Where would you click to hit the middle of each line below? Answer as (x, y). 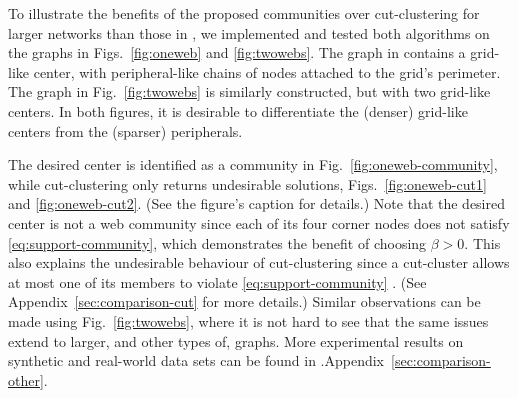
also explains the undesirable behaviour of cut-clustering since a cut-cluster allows (259, 262)
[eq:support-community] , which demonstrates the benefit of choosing (217, 242)
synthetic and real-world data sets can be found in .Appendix (196, 360)
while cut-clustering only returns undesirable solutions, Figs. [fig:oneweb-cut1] (247, 183)
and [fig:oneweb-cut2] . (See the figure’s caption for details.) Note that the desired (256, 203)
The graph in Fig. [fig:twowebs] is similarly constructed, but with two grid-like (249, 91)
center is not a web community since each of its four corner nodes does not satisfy (259, 222)
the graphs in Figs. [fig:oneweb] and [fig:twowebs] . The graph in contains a (237, 52)
